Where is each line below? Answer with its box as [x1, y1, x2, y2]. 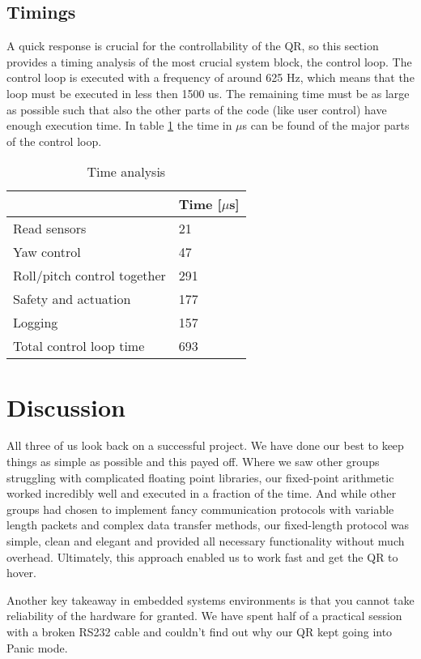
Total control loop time [13, 336, 145, 356]
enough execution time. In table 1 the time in [6, 117, 232, 134]
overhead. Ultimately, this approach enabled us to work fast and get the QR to [6, 548, 398, 565]
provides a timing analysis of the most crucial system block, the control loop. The [6, 53, 412, 70]
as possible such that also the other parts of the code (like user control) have [6, 101, 387, 118]
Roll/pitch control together [13, 266, 166, 285]
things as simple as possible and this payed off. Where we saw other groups [6, 453, 380, 470]
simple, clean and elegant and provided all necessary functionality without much [6, 533, 405, 550]
